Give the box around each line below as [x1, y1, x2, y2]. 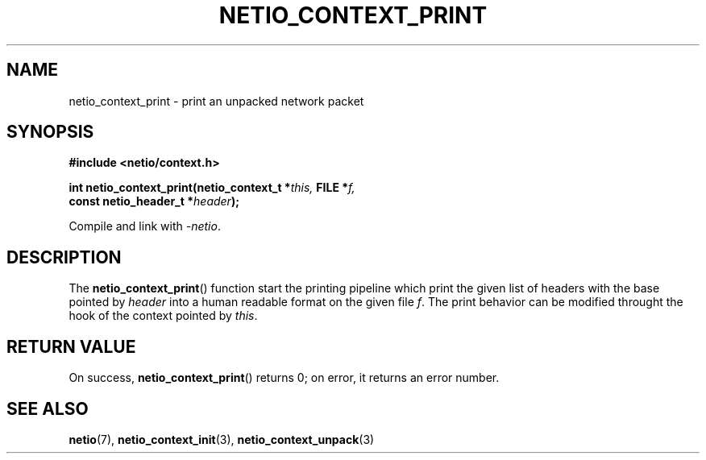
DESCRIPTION [6, 247, 122, 267]
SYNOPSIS [6, 122, 94, 143]
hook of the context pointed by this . [69, 309, 258, 323]
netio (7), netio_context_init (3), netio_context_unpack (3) [69, 432, 375, 446]
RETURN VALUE [6, 336, 136, 357]
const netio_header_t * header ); [69, 194, 239, 209]
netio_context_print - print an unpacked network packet [69, 93, 364, 108]
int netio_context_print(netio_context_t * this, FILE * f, [69, 180, 355, 195]
